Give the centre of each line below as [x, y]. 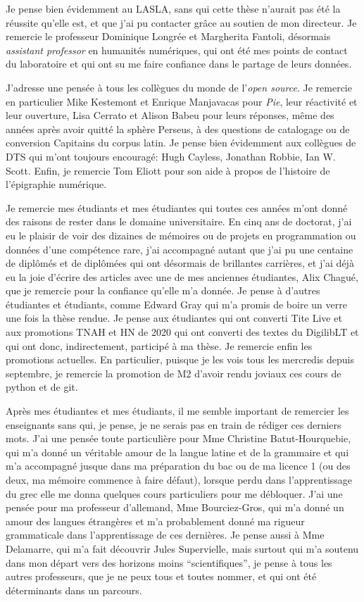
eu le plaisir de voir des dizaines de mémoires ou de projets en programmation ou [181, 235]
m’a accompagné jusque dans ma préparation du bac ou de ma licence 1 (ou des [178, 466]
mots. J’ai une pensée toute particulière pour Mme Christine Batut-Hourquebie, [178, 438]
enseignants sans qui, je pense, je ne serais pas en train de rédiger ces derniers [174, 424]
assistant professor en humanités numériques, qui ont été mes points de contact [177, 50]
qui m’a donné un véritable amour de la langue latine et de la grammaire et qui [177, 452]
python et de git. [42, 387]
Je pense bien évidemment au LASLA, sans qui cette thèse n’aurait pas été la [173, 8]
